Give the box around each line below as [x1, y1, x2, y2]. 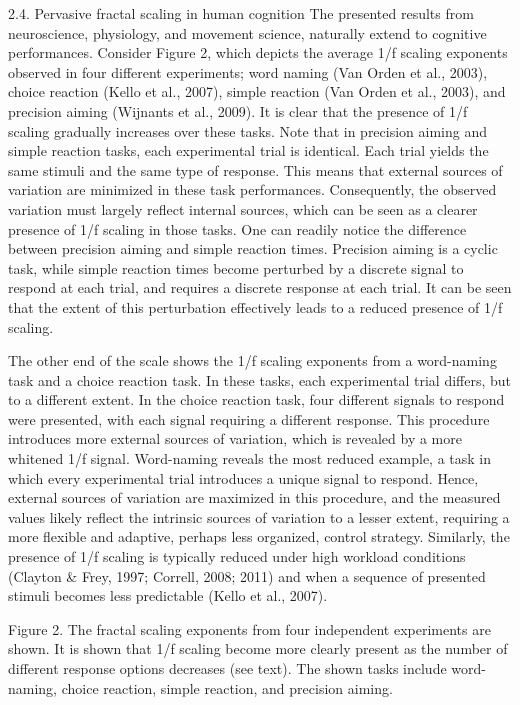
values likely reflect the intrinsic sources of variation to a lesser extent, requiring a [8, 506, 510, 527]
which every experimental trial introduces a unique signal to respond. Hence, [8, 467, 479, 488]
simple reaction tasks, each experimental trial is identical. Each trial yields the [8, 140, 489, 161]
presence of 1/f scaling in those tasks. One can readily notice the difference [8, 218, 467, 239]
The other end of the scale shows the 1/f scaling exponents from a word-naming [8, 350, 497, 371]
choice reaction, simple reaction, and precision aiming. [61, 677, 393, 698]
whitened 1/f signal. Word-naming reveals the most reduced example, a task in [8, 448, 492, 469]
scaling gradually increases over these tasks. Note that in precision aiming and [8, 120, 488, 141]
